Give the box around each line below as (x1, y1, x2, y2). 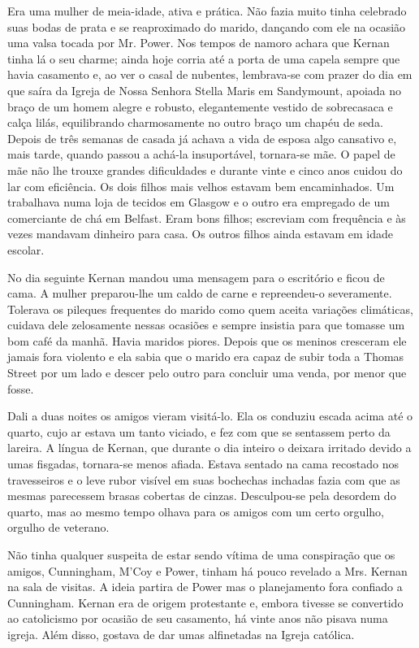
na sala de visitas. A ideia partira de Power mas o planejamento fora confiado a (7, 578, 403, 595)
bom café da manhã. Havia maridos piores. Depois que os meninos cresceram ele (7, 332, 407, 349)
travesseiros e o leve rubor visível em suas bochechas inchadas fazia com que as (7, 471, 400, 488)
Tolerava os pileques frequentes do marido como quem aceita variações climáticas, (7, 300, 413, 317)
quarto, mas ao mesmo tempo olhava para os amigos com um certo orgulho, (7, 502, 384, 520)
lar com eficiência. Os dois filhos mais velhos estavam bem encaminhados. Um (7, 177, 395, 194)
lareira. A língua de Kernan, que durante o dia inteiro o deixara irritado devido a (7, 439, 412, 456)
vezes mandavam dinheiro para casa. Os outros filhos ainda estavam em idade (7, 225, 393, 242)
